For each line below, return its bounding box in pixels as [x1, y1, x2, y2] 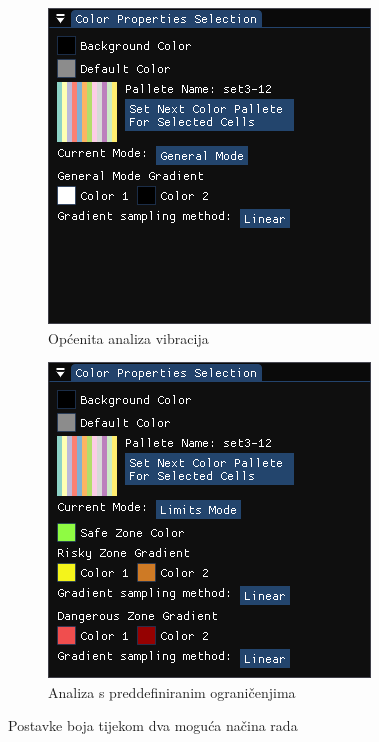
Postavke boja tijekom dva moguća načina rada [8, 715, 298, 736]
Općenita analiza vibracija [48, 327, 209, 348]
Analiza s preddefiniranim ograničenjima [48, 681, 296, 702]
